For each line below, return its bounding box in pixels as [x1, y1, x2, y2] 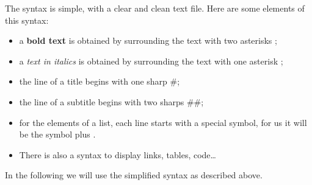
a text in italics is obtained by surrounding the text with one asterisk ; [19, 54, 283, 67]
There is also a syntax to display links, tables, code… [19, 148, 216, 161]
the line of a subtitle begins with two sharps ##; [19, 95, 204, 108]
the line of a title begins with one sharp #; [19, 75, 180, 88]
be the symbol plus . [19, 128, 96, 141]
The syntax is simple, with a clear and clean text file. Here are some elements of [5, 2, 305, 14]
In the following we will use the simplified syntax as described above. [5, 169, 263, 181]
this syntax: [5, 13, 49, 26]
